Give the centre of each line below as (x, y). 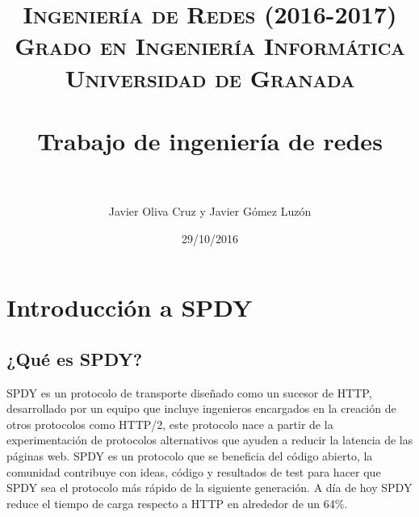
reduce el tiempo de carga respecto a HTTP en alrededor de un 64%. (177, 503)
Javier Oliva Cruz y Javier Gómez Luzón (210, 211)
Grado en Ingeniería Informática (210, 46)
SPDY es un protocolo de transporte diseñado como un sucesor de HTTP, (189, 392)
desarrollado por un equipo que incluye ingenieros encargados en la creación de (201, 408)
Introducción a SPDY (130, 307)
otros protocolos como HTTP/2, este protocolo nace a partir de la (170, 424)
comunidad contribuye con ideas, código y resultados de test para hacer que (194, 471)
